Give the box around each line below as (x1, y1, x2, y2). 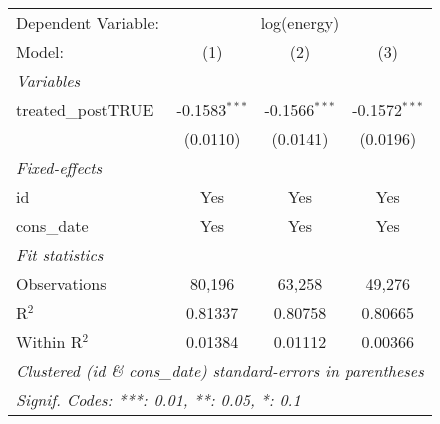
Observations (16, 272, 107, 295)
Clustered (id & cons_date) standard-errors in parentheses (16, 359, 424, 382)
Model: (16, 40, 65, 63)
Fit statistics (16, 243, 104, 266)
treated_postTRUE (16, 98, 154, 121)
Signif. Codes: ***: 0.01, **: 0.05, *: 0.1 (16, 388, 301, 411)
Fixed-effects (16, 156, 103, 179)
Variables (16, 69, 81, 92)
